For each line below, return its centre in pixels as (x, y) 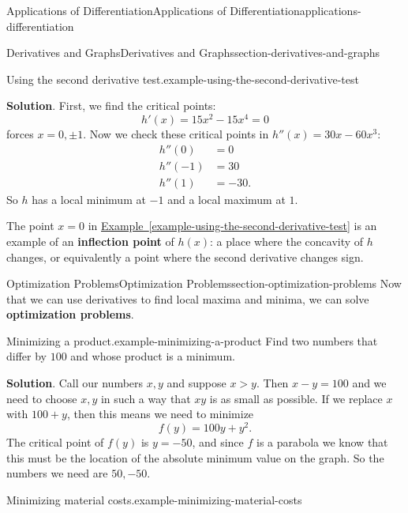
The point (30, 226)
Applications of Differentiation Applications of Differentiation (153, 10)
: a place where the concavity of (287, 241)
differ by (26, 356)
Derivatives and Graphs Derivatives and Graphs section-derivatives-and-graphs (193, 53)
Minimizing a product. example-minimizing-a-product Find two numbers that (192, 340)
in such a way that (146, 398)
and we (369, 383)
